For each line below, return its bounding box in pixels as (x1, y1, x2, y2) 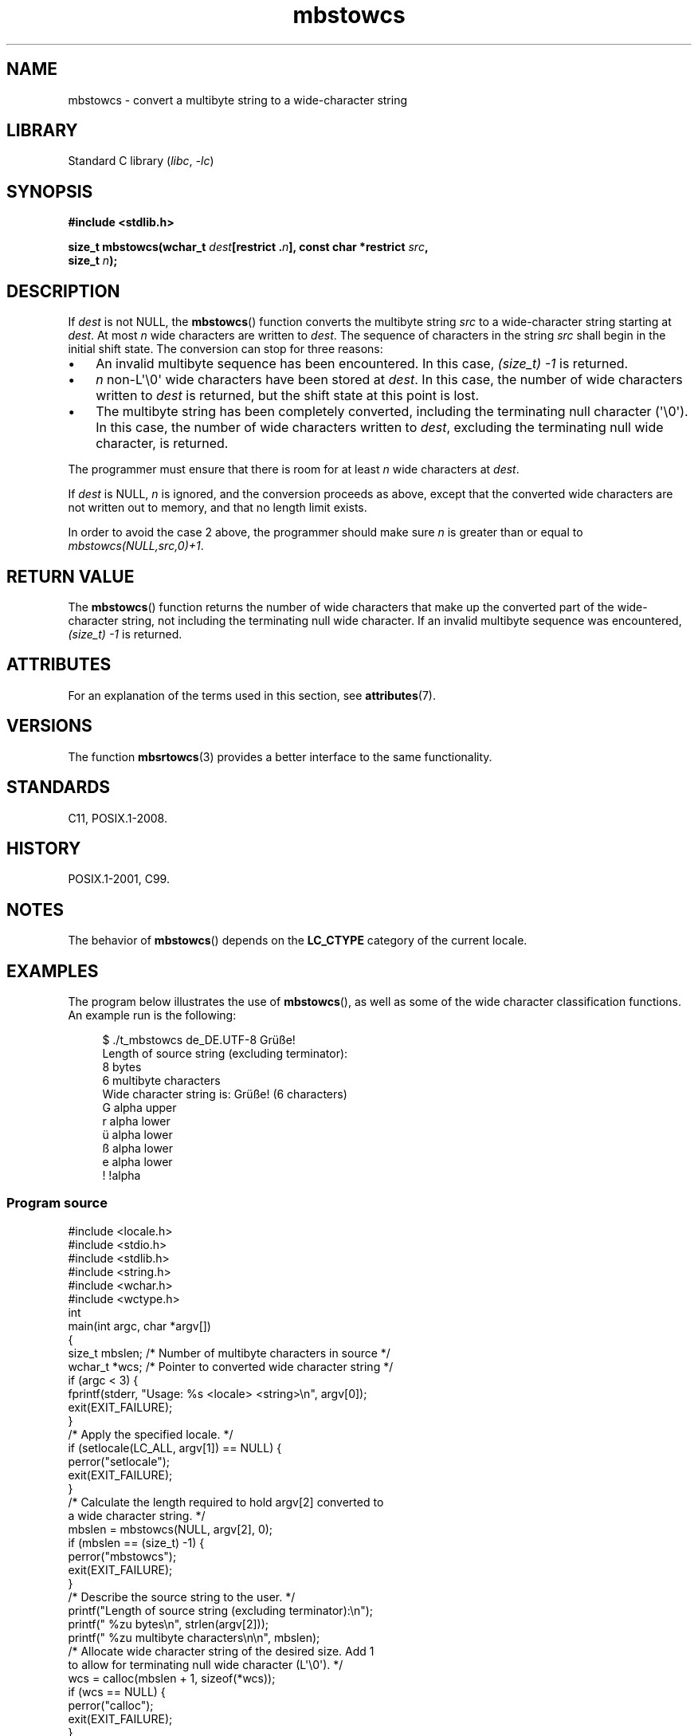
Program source (6, 1195, 108, 1212)
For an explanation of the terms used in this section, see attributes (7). (68, 688, 436, 702)
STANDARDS (6, 777, 111, 798)
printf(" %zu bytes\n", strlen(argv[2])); (68, 1616, 269, 1631)
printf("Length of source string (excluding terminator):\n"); (68, 1603, 374, 1617)
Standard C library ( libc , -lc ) (68, 154, 214, 168)
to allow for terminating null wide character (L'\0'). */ (68, 1657, 343, 1671)
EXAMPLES (6, 960, 99, 981)
